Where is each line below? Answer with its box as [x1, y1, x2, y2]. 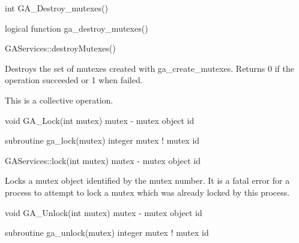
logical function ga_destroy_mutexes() [5, 22, 148, 34]
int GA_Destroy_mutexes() [5, 2, 108, 14]
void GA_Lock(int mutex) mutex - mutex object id [5, 114, 195, 126]
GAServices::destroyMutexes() [5, 42, 116, 54]
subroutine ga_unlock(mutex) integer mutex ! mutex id [5, 226, 209, 239]
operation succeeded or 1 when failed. [5, 74, 143, 86]
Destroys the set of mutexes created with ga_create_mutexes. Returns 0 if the [5, 62, 294, 74]
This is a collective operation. [5, 93, 113, 106]
